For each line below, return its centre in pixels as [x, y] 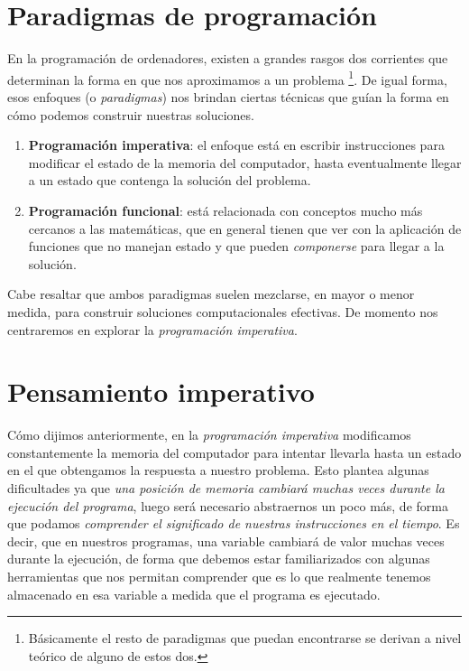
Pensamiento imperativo [161, 391]
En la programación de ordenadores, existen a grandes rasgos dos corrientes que [228, 58]
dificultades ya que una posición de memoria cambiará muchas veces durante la [226, 488]
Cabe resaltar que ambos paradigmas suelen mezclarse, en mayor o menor [211, 294]
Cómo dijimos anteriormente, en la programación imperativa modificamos [209, 435]
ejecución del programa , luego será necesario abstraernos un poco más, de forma [228, 505]
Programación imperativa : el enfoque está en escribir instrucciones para [236, 145]
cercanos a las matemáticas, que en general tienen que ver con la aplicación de [245, 228]
